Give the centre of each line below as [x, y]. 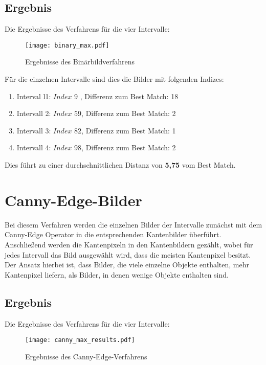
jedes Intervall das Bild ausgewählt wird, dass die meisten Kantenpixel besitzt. [128, 254]
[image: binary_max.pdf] [67, 45]
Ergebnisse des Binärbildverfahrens [80, 62]
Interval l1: [34, 96]
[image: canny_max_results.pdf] [80, 340]
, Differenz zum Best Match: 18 [129, 96]
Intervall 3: [34, 130]
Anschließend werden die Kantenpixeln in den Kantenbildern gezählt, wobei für [129, 244]
